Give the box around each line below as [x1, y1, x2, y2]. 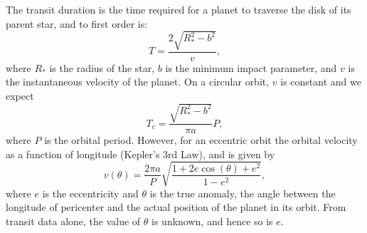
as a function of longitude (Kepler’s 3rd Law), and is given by [6, 146, 275, 161]
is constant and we [280, 74, 361, 89]
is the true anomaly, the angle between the [149, 185, 336, 200]
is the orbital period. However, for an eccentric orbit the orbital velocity [44, 133, 358, 147]
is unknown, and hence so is [151, 214, 273, 229]
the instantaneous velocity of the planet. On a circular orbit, [6, 74, 270, 89]
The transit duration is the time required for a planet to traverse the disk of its [6, 2, 351, 16]
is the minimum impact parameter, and [165, 60, 337, 75]
